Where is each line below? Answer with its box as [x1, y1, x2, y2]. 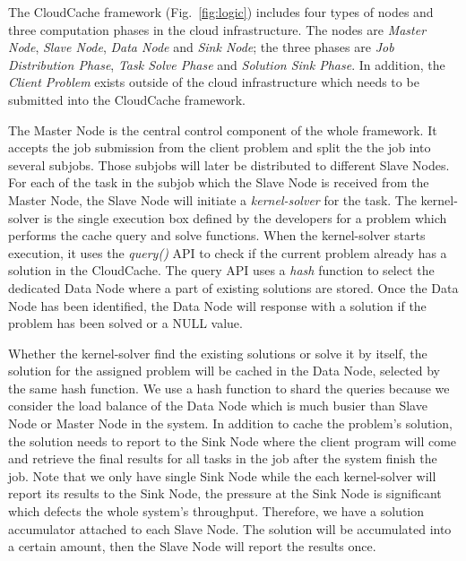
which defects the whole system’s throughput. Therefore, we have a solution [8, 502, 425, 521]
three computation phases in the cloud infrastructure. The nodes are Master [8, 20, 427, 39]
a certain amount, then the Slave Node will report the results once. [8, 537, 376, 556]
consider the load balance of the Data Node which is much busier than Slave [8, 396, 427, 415]
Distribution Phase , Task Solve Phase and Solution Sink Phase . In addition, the [8, 55, 445, 73]
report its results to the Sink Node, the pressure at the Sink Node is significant [8, 484, 442, 503]
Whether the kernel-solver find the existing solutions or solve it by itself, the [8, 343, 427, 362]
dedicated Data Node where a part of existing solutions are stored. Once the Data [8, 278, 459, 297]
